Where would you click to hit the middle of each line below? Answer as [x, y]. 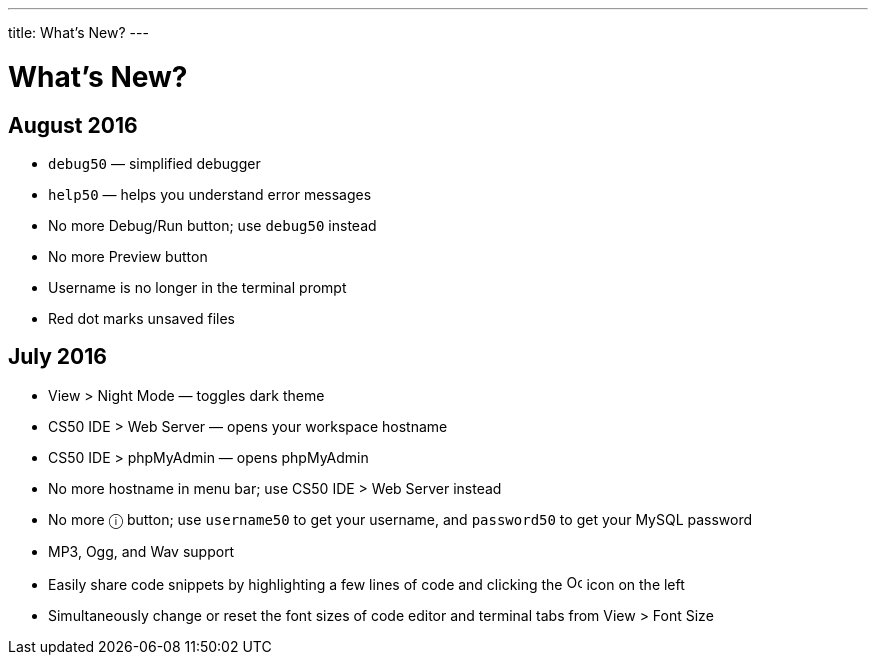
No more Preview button [128, 256]
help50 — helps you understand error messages [210, 194]
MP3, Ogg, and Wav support [141, 551]
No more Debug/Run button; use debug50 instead [212, 225]
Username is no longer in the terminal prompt [197, 287]
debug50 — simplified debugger [154, 163]
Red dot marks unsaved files [141, 318]
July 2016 [57, 357]
